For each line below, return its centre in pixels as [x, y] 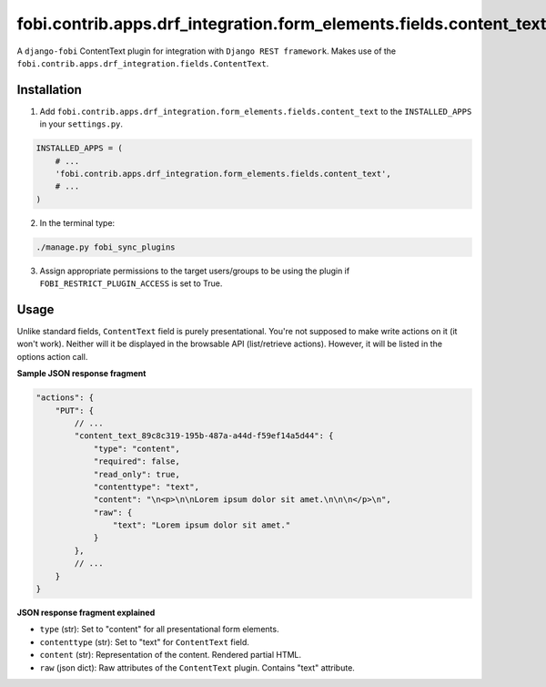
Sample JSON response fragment [81, 374]
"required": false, [137, 461]
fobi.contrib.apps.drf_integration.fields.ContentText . [143, 63]
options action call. [52, 356]
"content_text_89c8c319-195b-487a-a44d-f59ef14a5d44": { [204, 436]
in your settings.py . [81, 124]
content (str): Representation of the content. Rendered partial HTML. [171, 655]
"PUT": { [75, 410]
